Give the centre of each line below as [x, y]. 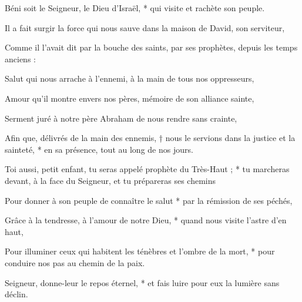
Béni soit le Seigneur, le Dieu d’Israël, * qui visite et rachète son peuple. [135, 8]
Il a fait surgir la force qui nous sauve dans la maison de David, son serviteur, [145, 27]
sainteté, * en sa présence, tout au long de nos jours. [99, 149]
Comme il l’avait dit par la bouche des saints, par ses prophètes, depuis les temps [151, 47]
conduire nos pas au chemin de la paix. [75, 262]
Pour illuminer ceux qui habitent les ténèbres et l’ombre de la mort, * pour [140, 251]
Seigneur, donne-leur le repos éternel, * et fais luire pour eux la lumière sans [142, 282]
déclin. [16, 294]
